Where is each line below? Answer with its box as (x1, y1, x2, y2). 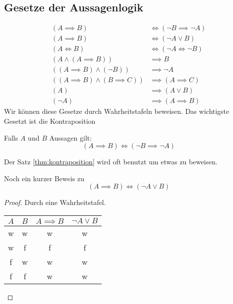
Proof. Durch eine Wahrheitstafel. (4, 197, 106, 207)
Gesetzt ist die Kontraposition (4, 116, 96, 126)
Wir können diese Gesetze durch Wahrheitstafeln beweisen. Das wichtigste (4, 106, 230, 116)
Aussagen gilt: (49, 132, 92, 143)
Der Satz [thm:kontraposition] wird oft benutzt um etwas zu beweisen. (4, 156, 218, 167)
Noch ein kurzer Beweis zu (4, 173, 85, 183)
